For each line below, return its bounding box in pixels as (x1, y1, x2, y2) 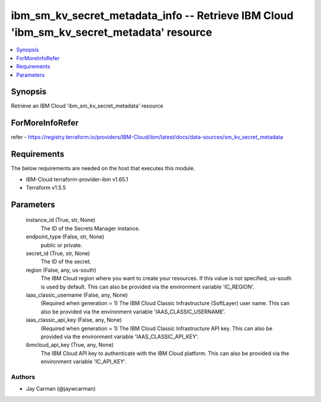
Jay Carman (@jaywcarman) (26, 385, 96, 392)
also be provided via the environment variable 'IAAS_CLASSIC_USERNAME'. (40, 308, 226, 315)
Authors (11, 372, 36, 381)
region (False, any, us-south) (26, 266, 96, 274)
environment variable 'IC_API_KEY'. (40, 358, 127, 365)
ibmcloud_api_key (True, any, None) (26, 341, 114, 348)
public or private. (40, 241, 83, 249)
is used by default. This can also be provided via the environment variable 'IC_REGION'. (40, 283, 255, 290)
